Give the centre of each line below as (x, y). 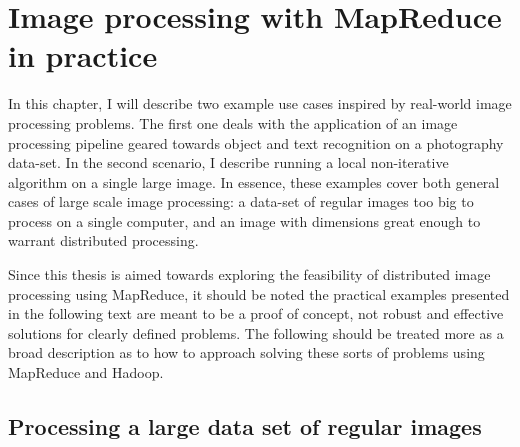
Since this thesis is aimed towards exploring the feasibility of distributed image (249, 274)
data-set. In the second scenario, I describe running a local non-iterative (228, 162)
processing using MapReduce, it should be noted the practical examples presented (259, 293)
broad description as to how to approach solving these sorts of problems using (246, 352)
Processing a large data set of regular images (245, 426)
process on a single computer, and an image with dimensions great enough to (244, 220)
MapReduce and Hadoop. (86, 372)
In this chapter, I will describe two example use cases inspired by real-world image (260, 103)
